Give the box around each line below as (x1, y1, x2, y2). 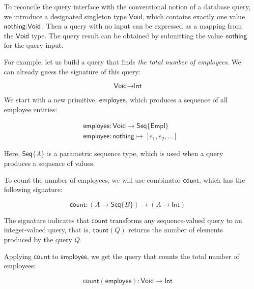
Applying (4, 251, 32, 261)
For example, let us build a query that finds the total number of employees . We (4, 56, 241, 66)
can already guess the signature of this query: (4, 66, 141, 76)
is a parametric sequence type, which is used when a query (47, 148, 223, 159)
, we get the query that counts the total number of (87, 251, 239, 261)
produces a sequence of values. (4, 158, 95, 168)
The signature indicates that (4, 215, 89, 225)
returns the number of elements (128, 225, 223, 235)
